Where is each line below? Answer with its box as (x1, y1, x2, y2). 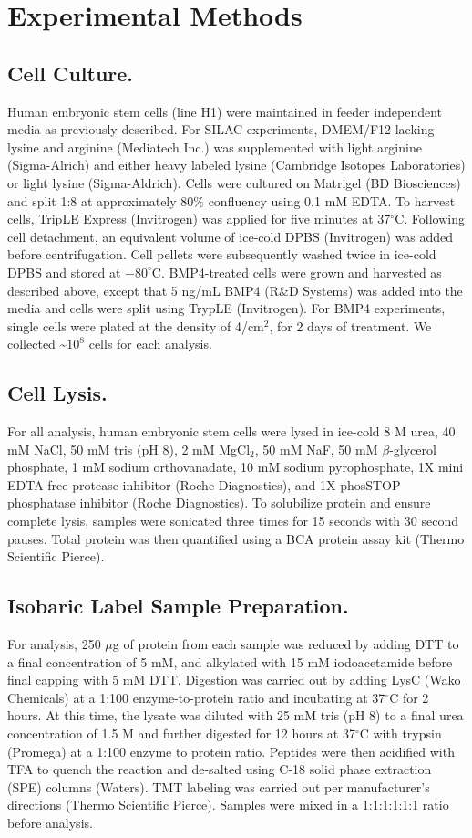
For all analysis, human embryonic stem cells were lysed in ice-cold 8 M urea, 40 (7, 422, 456, 441)
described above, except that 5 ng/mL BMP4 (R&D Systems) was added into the (7, 280, 463, 299)
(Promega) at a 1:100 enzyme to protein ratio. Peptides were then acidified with (7, 741, 455, 760)
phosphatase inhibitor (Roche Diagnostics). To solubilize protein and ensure (7, 493, 431, 512)
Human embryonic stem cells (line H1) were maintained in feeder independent (7, 101, 443, 120)
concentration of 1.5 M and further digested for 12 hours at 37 (7, 724, 355, 743)
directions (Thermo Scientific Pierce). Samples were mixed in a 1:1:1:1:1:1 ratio (7, 795, 449, 814)
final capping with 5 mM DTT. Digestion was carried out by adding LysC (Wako (7, 670, 461, 689)
